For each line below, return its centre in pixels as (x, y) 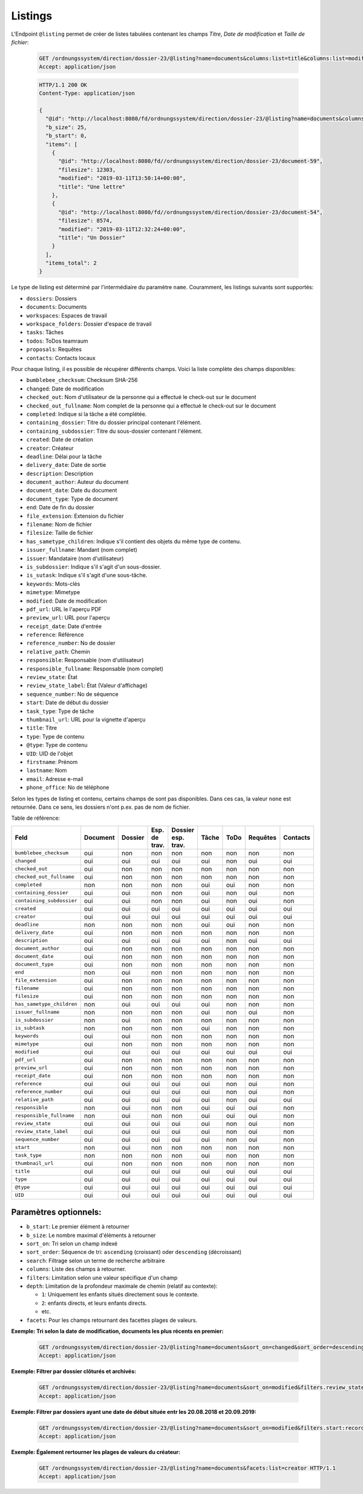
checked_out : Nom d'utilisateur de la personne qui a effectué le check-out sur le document (141, 397)
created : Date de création (60, 440)
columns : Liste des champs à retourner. (76, 1269)
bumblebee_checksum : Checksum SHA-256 (82, 380)
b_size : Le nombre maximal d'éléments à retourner (91, 1235)
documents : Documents (57, 307)
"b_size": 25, (67, 127)
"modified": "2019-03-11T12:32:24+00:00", (122, 229)
